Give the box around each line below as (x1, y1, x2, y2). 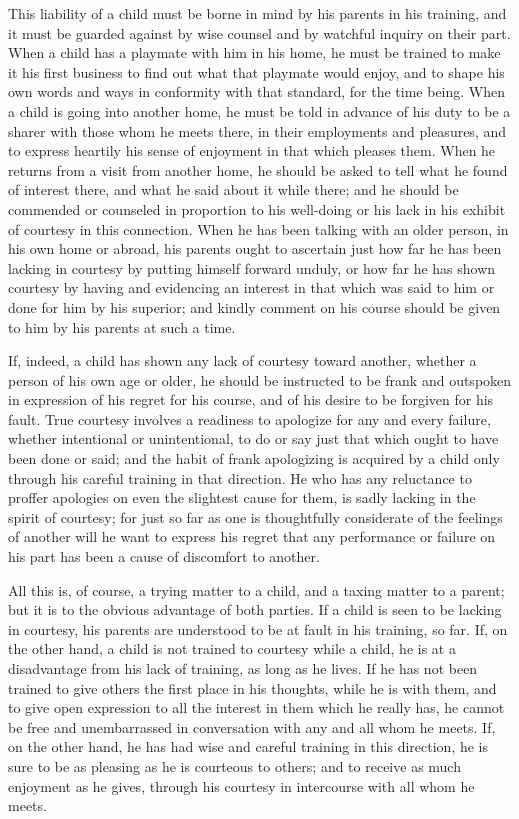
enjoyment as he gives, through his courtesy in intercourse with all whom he (8, 775, 475, 796)
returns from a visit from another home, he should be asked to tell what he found (8, 159, 508, 180)
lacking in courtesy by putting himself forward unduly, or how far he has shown (8, 257, 496, 278)
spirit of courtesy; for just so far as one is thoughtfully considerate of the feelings (8, 506, 503, 527)
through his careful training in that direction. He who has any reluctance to (8, 467, 472, 488)
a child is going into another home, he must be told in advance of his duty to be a (8, 100, 511, 121)
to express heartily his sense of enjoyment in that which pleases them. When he (8, 140, 496, 161)
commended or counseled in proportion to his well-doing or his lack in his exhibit (8, 198, 506, 219)
